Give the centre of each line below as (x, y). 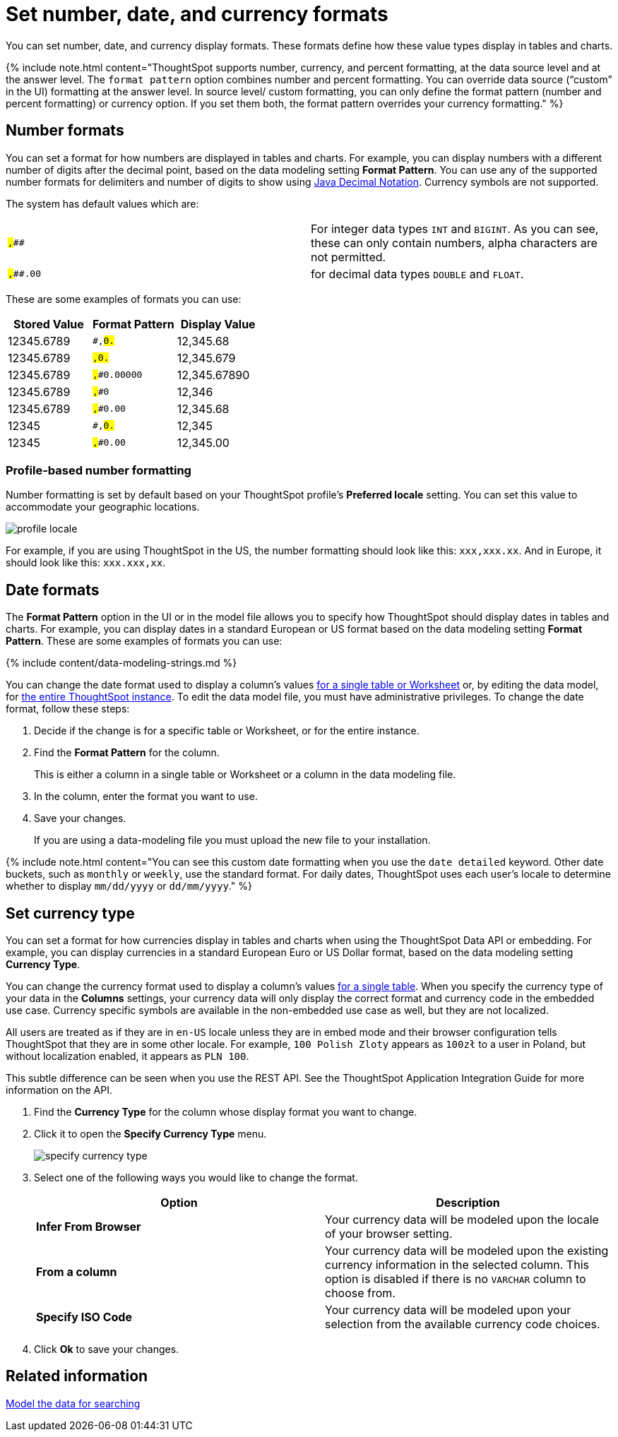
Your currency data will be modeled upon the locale (462, 1220)
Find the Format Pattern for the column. (127, 753)
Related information (77, 1376)
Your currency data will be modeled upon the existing (467, 1251)
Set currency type (70, 913)
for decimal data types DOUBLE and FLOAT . (417, 274)
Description (468, 1203)
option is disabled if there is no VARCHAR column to (456, 1279)
